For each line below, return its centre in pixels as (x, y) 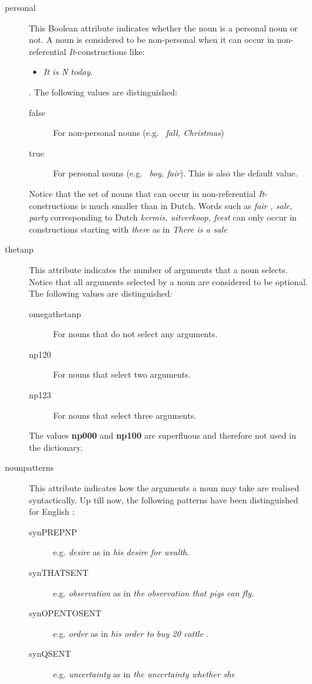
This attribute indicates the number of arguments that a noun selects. (158, 269)
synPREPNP (53, 531)
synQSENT (50, 653)
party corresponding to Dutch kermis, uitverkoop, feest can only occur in (163, 217)
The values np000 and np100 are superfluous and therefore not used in (163, 435)
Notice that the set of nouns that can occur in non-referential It (147, 193)
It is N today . (68, 72)
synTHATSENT (59, 572)
